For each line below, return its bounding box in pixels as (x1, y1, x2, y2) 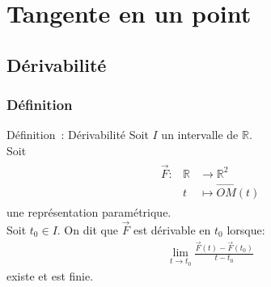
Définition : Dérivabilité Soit (6, 126, 149, 143)
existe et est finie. (6, 268, 94, 285)
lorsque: (227, 221, 265, 238)
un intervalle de (161, 126, 239, 143)
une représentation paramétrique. (6, 204, 171, 221)
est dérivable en (133, 221, 211, 238)
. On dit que (57, 221, 118, 238)
